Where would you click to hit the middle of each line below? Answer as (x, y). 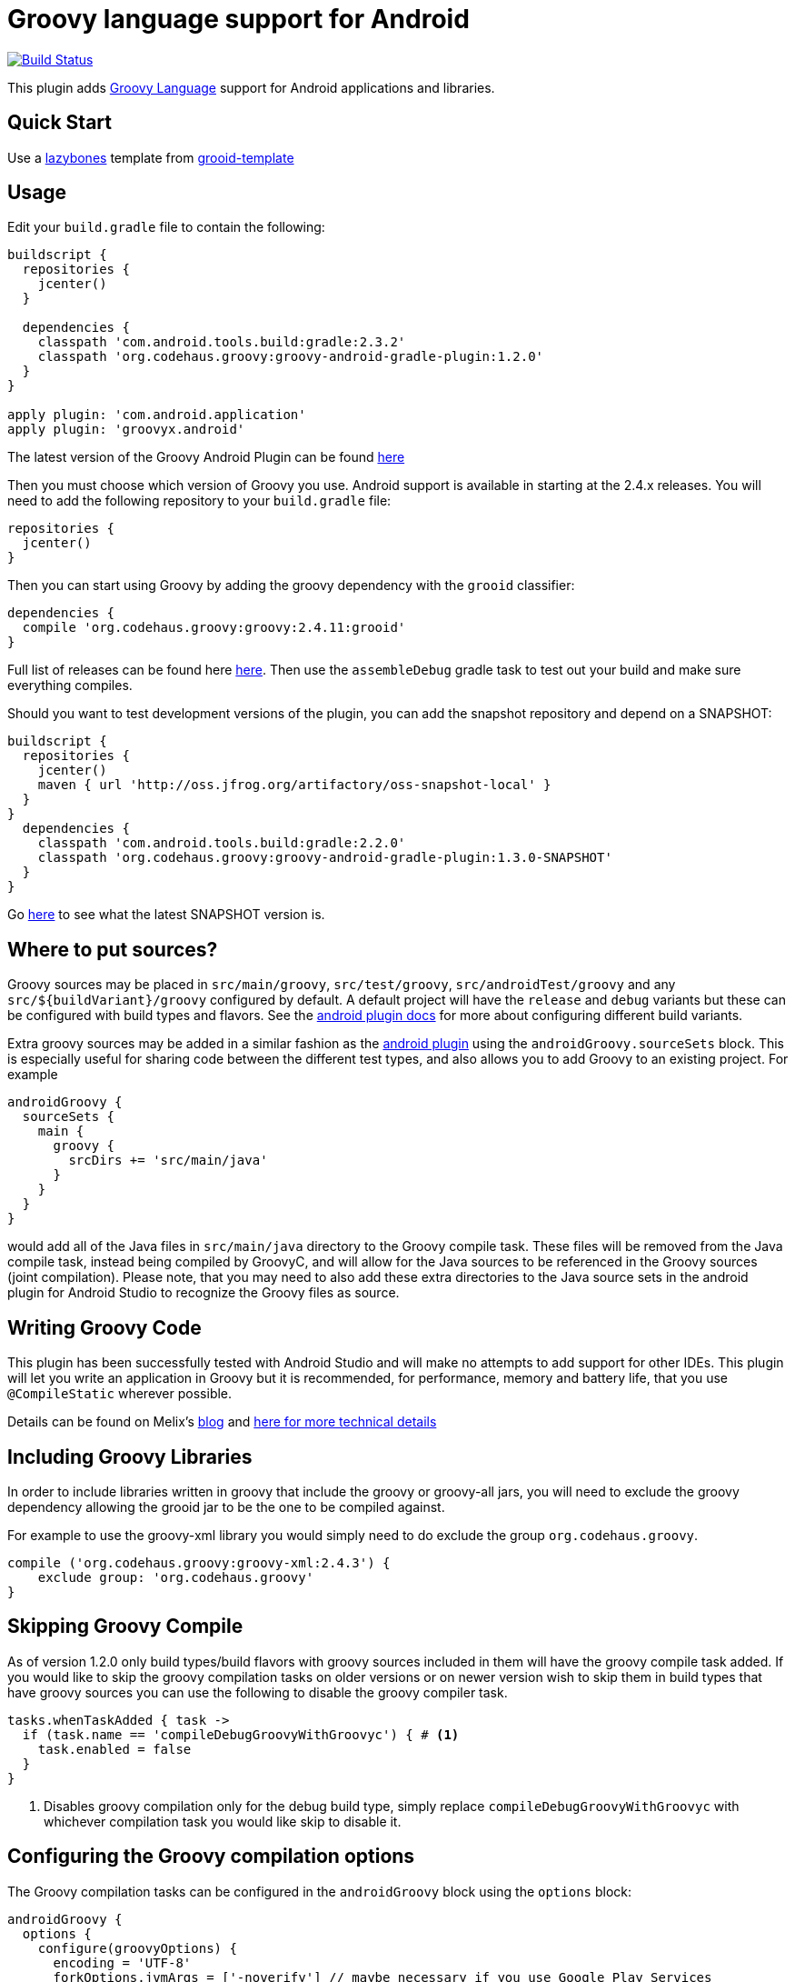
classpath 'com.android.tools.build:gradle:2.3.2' (222, 342)
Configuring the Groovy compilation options (211, 1857)
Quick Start (60, 123)
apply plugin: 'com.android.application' (157, 415)
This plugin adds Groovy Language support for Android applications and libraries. (251, 87)
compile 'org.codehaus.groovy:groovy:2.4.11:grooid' (214, 628)
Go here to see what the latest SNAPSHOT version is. (166, 915)
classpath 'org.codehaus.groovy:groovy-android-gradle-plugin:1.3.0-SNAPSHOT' (325, 858)
